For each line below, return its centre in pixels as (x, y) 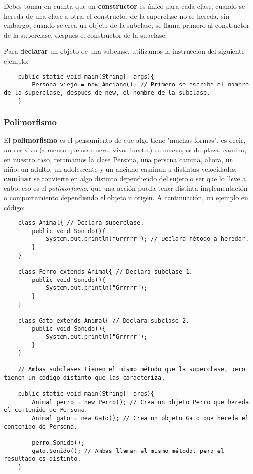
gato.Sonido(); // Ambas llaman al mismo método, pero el (128, 451)
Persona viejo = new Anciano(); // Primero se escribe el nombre (140, 85)
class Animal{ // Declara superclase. (81, 223)
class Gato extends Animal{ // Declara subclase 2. (104, 321)
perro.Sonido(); (58, 442)
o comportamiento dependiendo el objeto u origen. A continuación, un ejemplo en (126, 197)
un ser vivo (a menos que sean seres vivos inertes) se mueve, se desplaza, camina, (125, 150)
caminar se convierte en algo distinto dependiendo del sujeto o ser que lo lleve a (125, 178)
